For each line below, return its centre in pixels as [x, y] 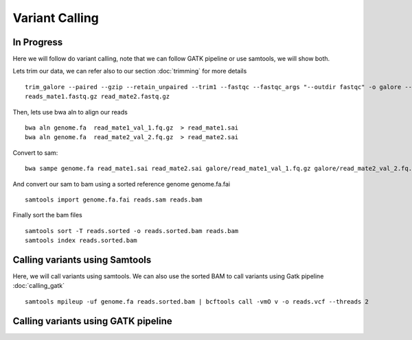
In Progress [38, 42]
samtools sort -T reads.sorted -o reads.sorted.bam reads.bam [132, 231]
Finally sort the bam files [47, 215]
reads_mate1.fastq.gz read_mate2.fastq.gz [98, 97]
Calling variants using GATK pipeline [93, 321]
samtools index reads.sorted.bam [81, 241]
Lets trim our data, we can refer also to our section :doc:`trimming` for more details [130, 71]
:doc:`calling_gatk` [39, 286]
